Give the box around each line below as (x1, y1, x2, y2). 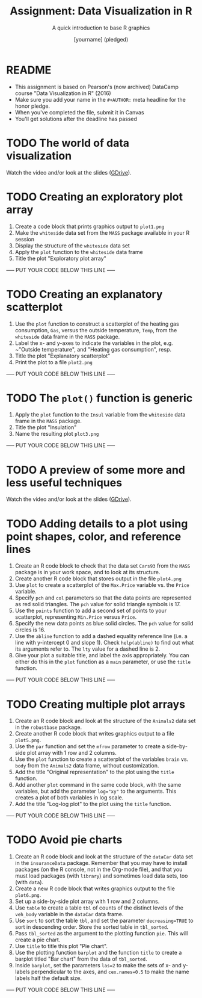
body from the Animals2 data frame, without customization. (14, 762, 159, 769)
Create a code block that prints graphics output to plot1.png (14, 223, 165, 230)
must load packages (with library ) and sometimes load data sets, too (14, 872, 188, 879)
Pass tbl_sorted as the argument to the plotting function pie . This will (14, 930, 188, 937)
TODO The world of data (6, 136, 130, 150)
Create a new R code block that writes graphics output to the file (14, 885, 176, 892)
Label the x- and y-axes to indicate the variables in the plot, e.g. (14, 339, 173, 347)
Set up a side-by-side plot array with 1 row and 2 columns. (14, 898, 160, 905)
